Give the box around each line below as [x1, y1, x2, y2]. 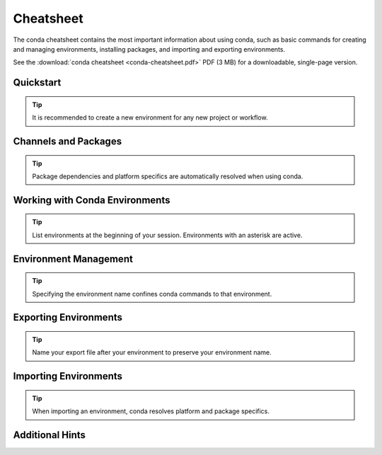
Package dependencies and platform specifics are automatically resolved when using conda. [32, 172, 303, 180]
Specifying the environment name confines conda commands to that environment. [32, 289, 272, 298]
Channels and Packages [13, 135, 122, 147]
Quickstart [13, 76, 62, 88]
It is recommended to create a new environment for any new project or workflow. [32, 113, 268, 122]
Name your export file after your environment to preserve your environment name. [32, 348, 272, 357]
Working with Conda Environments [13, 194, 170, 206]
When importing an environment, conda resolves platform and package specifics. [32, 407, 270, 415]
